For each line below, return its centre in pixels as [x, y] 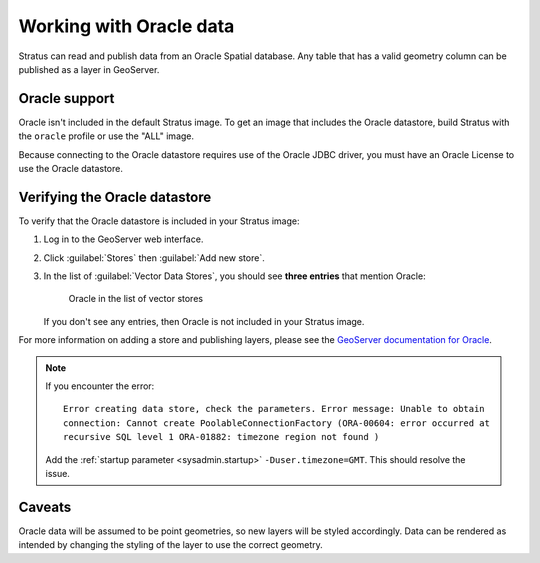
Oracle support [66, 98]
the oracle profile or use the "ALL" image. [106, 136]
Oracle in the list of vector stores [136, 299]
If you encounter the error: [100, 386]
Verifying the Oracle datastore [115, 196]
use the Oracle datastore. [71, 169]
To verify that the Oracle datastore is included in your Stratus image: [159, 221]
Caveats [45, 506]
